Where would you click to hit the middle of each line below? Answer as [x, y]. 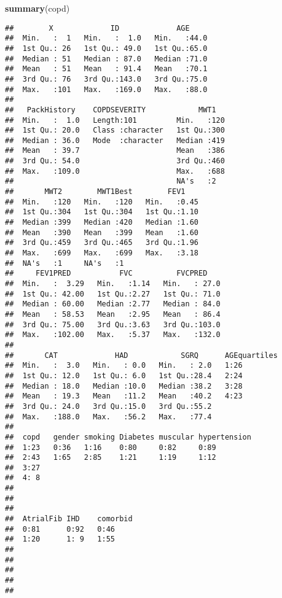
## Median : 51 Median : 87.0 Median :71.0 [106, 59]
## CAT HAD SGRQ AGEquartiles [141, 355]
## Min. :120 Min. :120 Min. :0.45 [102, 202]
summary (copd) [37, 8]
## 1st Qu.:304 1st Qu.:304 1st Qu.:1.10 [102, 212]
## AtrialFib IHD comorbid [69, 519]
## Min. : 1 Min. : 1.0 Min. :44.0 [106, 38]
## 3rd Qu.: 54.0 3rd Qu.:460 [115, 161]
